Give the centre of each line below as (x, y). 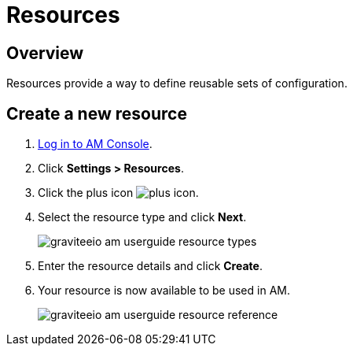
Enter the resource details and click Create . (150, 266)
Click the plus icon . (118, 193)
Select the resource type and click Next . (142, 217)
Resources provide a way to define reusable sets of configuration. (177, 83)
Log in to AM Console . (95, 144)
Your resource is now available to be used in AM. (164, 291)
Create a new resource (97, 113)
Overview (45, 53)
